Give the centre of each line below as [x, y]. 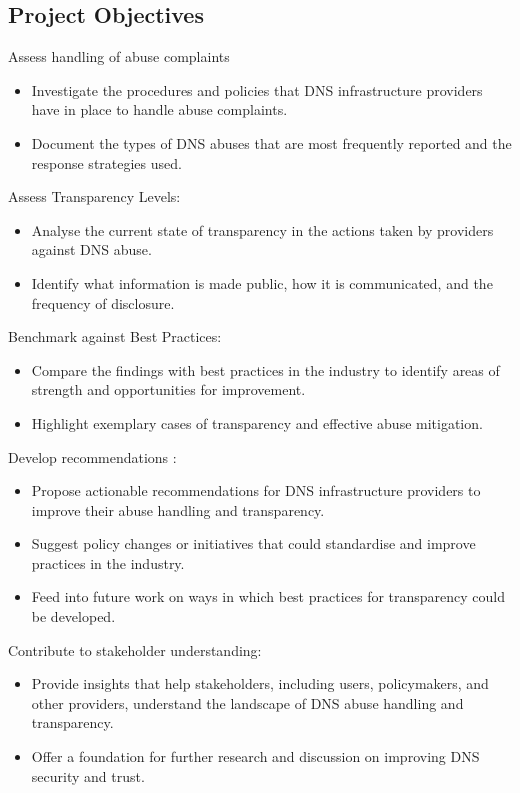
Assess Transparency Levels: [94, 196]
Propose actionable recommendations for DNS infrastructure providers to [256, 490]
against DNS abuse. [91, 249]
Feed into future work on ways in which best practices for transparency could [268, 596]
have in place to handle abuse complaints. [159, 109]
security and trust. [88, 775]
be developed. [73, 616]
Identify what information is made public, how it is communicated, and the [262, 282]
